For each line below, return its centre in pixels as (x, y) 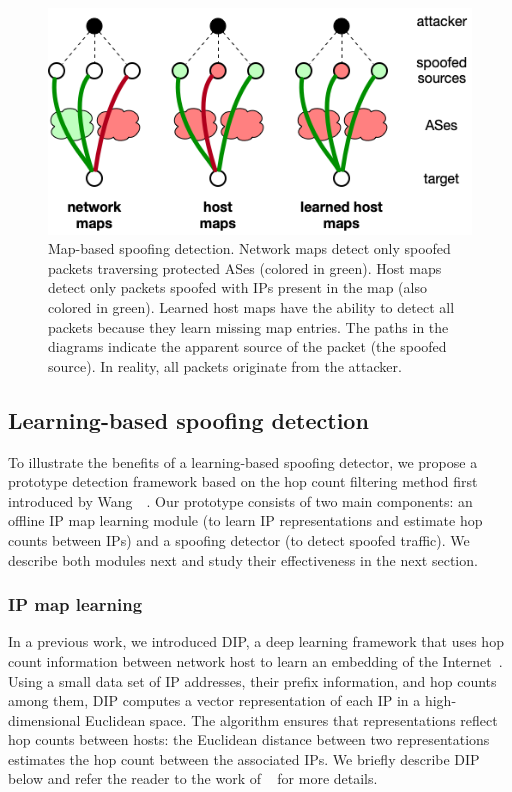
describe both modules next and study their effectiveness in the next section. (243, 559)
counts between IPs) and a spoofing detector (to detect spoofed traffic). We (239, 539)
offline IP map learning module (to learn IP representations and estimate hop (245, 520)
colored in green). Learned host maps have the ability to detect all (251, 306)
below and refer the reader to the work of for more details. (193, 778)
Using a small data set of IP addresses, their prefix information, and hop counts (252, 680)
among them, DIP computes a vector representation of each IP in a (214, 700)
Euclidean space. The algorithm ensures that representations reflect (291, 719)
